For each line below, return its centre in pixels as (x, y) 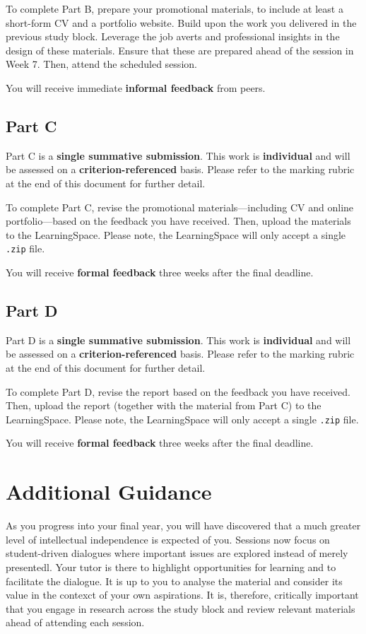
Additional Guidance (109, 492)
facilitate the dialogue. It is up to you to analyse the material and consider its (174, 581)
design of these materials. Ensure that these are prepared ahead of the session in (180, 50)
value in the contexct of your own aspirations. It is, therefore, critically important (182, 595)
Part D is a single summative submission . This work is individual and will (178, 340)
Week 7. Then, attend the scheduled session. (101, 64)
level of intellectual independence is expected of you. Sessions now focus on (168, 539)
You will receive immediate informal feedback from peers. (136, 87)
